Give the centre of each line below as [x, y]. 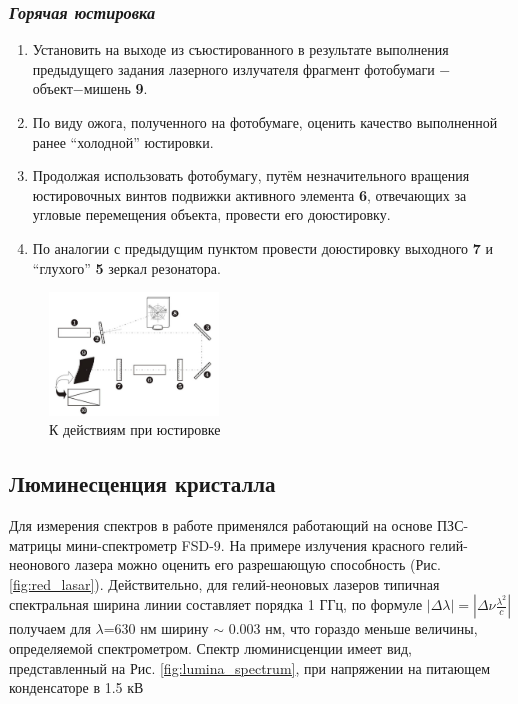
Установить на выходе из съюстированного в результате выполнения [240, 49]
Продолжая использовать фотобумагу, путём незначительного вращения [251, 175]
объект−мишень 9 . [90, 88]
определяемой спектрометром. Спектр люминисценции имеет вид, [211, 648]
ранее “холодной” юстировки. [123, 141]
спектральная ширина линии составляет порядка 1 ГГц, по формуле [216, 604]
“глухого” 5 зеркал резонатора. [126, 267]
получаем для [50, 628]
